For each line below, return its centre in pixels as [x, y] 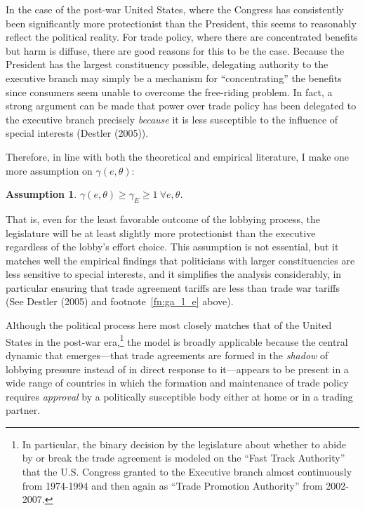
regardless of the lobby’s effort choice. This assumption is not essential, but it [172, 247]
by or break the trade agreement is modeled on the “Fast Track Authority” [184, 458]
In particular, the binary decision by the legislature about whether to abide [184, 444]
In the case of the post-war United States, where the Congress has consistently [175, 9]
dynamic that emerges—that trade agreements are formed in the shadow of [167, 355]
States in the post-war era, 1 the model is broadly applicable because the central [177, 340]
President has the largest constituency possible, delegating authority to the [167, 64]
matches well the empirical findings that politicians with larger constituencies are [180, 260]
